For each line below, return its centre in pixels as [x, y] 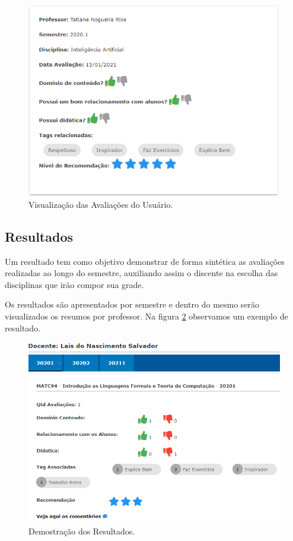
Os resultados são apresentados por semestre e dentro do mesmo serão [132, 304]
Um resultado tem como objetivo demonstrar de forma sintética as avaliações [145, 261]
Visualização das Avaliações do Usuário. [101, 204]
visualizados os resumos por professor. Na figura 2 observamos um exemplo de [146, 316]
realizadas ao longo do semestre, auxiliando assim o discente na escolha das [141, 273]
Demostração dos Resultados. [82, 531]
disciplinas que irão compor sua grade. [74, 284]
